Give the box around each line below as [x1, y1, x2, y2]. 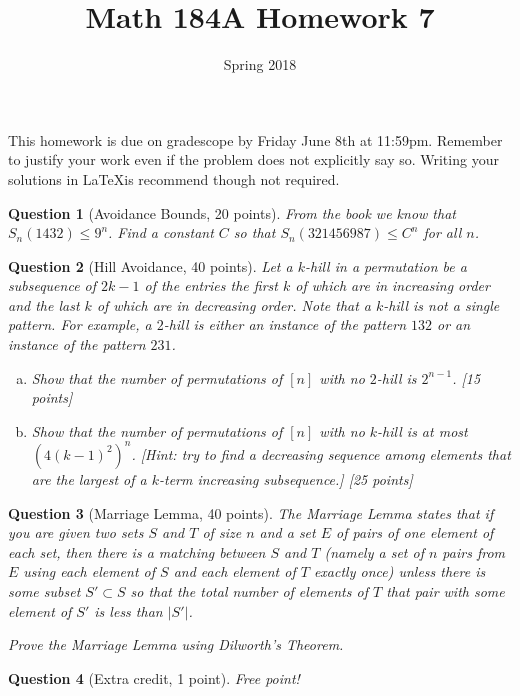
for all [423, 222, 462, 243]
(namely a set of [324, 541, 424, 562]
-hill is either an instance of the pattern [163, 314, 407, 335]
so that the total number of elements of [130, 580, 368, 601]
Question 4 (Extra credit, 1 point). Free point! [8, 667, 300, 688]
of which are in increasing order [295, 275, 490, 296]
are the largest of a [31, 468, 147, 489]
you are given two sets [8, 522, 144, 543]
